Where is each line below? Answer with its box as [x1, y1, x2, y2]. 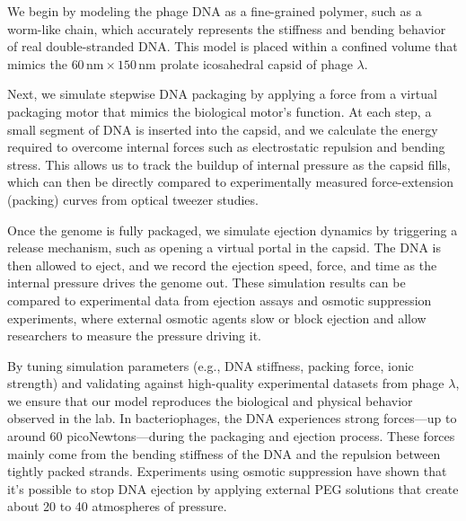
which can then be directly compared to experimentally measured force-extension [7, 172, 453, 191]
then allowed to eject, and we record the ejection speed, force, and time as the [7, 255, 437, 274]
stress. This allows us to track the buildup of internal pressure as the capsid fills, [7, 155, 451, 173]
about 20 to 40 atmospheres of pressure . [7, 497, 227, 516]
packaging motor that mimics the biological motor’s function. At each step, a [7, 102, 432, 120]
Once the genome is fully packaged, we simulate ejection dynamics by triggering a [7, 220, 458, 239]
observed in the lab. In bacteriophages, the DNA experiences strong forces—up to [7, 409, 457, 428]
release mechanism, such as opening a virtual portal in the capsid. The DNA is [7, 238, 441, 257]
